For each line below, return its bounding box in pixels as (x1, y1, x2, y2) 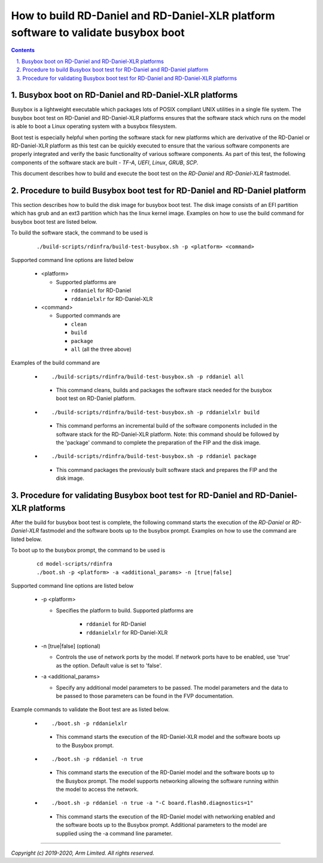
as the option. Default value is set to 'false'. (56, 661, 163, 669)
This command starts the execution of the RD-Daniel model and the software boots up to (56, 769, 275, 776)
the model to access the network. (56, 786, 139, 793)
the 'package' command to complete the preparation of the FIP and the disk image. (56, 439, 261, 446)
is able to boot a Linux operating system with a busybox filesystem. (11, 123, 177, 130)
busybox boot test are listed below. (11, 218, 97, 225)
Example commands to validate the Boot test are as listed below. (11, 706, 170, 713)
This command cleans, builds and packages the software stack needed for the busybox (56, 387, 272, 394)
